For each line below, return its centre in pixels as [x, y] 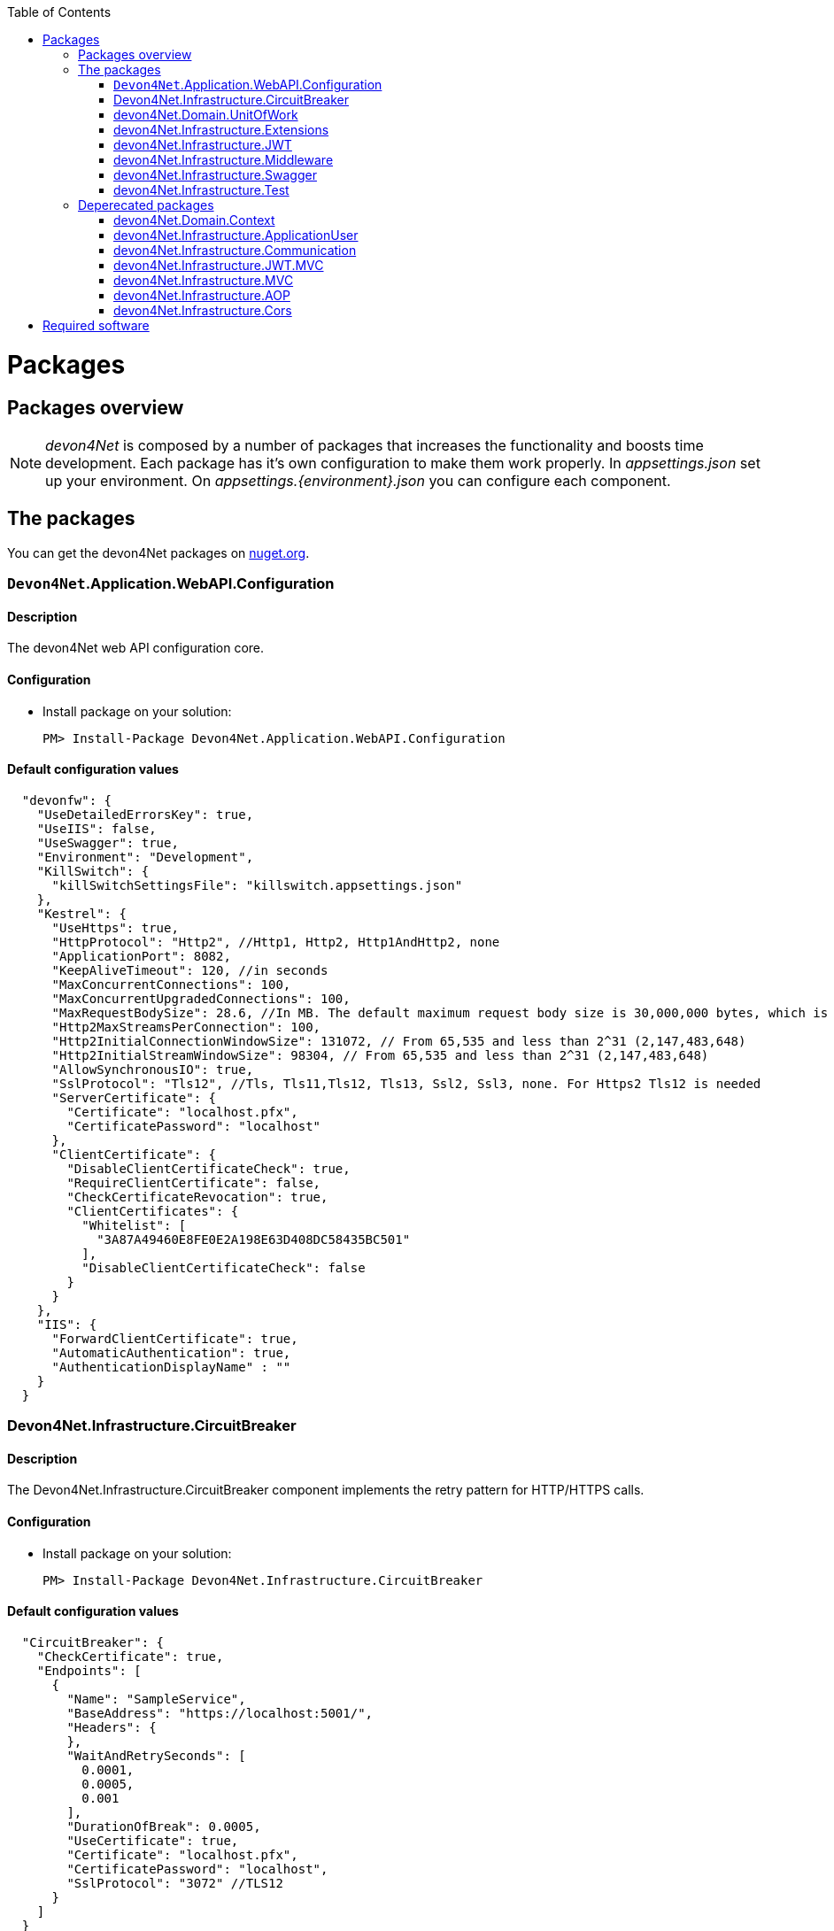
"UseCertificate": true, [153, 1840]
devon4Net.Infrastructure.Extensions [221, 130]
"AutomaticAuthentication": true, [171, 1352]
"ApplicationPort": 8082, [141, 956]
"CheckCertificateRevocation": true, [197, 1197]
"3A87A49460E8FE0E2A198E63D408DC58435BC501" [254, 1239]
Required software [96, 325]
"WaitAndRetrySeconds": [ [156, 1755]
